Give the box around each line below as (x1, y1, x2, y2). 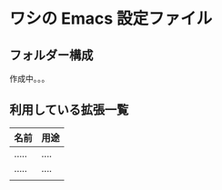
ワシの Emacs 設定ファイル (9, 8, 213, 29)
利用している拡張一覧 (9, 102, 129, 118)
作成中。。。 (9, 74, 50, 84)
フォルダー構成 (9, 47, 94, 63)
